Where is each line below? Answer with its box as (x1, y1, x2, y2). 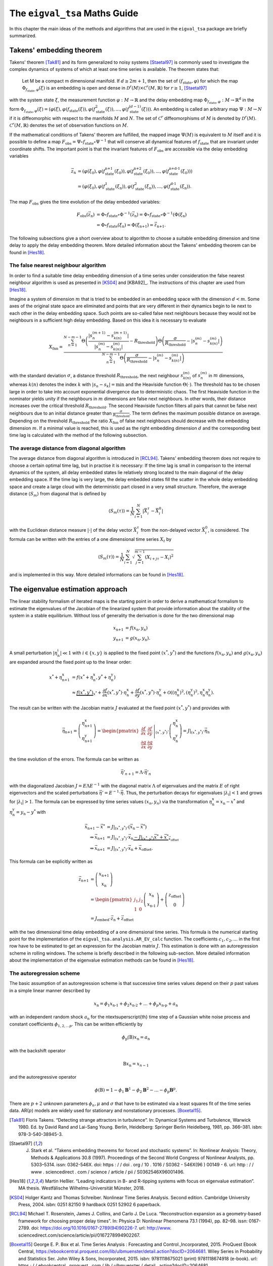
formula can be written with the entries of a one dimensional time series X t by (9, 536, 172, 543)
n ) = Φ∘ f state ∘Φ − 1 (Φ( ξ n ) (134, 211, 187, 219)
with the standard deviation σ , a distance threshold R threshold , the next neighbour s (9, 372, 184, 380)
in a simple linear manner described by (9, 987, 90, 994)
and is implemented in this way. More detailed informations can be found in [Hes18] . (9, 572, 185, 578)
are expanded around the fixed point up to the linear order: (9, 659, 132, 665)
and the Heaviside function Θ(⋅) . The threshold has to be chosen (125, 381, 260, 387)
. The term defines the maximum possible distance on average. (129, 410, 261, 416)
